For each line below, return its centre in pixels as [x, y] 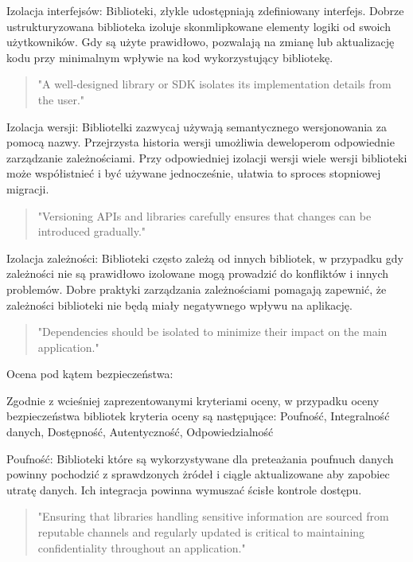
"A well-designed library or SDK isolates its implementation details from [214, 84]
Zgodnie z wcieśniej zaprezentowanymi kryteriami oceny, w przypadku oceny [193, 400]
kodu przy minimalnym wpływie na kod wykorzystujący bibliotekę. [170, 57]
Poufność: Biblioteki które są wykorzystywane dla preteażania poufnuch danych [200, 458]
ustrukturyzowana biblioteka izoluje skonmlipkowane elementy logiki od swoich [199, 26]
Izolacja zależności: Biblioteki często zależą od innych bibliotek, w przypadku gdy [205, 258]
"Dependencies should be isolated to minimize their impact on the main [212, 332]
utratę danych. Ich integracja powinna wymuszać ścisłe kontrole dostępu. [184, 489]
